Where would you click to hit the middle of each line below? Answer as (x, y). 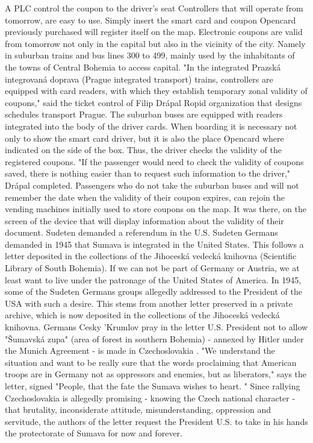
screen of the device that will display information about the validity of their (144, 220)
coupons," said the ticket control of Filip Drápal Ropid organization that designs (153, 102)
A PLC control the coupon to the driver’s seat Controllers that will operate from (154, 8)
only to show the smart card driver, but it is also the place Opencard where (144, 138)
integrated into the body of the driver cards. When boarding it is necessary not (151, 126)
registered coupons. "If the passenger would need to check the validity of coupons (154, 161)
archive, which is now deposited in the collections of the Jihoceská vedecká (142, 315)
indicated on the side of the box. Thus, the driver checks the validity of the (143, 150)
